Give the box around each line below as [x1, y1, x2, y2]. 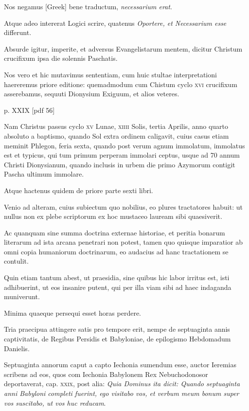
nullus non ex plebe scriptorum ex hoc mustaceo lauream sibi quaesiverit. [4, 211, 222, 221]
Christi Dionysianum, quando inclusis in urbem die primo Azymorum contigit [4, 159, 235, 169]
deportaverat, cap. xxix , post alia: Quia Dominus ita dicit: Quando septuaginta [4, 378, 240, 389]
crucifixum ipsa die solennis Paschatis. [4, 53, 118, 63]
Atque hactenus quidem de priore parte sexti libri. [4, 185, 153, 195]
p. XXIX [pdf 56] [4, 105, 55, 115]
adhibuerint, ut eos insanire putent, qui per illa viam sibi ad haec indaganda [4, 282, 231, 292]
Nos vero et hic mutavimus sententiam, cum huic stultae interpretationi [4, 69, 217, 79]
